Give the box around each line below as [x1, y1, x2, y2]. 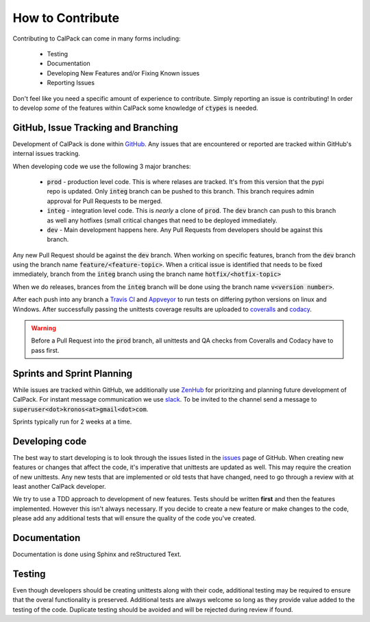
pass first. [31, 346, 60, 354]
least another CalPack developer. [12, 482, 106, 490]
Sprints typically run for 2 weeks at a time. [12, 417, 132, 426]
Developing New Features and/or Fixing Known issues [47, 69, 200, 77]
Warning [31, 324, 56, 332]
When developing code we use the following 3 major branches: [12, 162, 191, 170]
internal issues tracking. [12, 150, 80, 158]
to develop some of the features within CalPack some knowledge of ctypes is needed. [12, 104, 258, 112]
